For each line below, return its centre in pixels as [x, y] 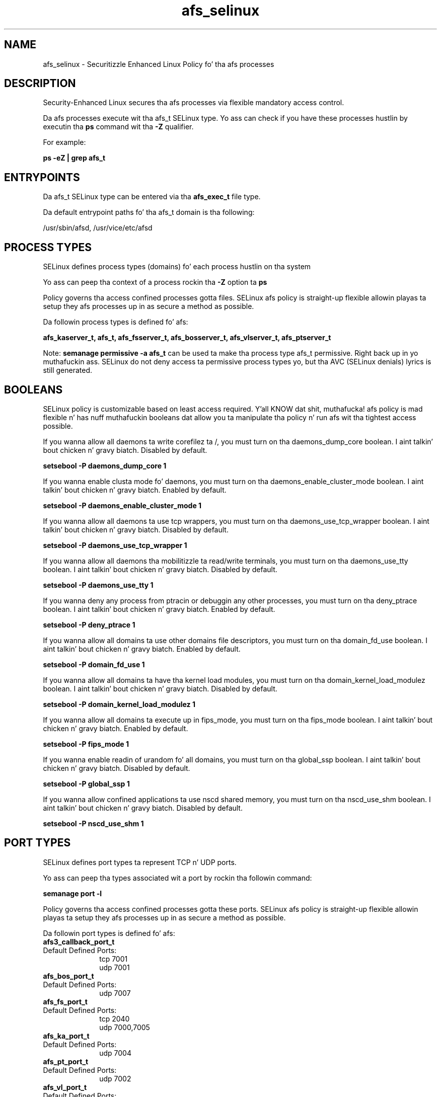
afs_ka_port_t [66, 1036]
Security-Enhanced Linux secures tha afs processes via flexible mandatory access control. [194, 103]
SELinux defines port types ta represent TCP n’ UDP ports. [140, 862]
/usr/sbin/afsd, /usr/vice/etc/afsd [98, 228]
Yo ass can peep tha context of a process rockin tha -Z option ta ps [155, 282]
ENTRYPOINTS [42, 177]
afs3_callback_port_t [79, 942]
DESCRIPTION [40, 84]
